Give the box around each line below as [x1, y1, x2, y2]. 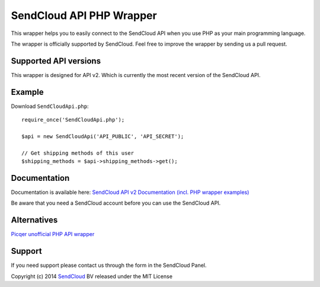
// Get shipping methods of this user [21, 149, 135, 157]
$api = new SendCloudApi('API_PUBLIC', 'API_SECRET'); [21, 133, 184, 139]
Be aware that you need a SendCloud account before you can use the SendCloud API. [11, 199, 221, 207]
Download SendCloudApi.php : [11, 103, 89, 110]
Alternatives [11, 215, 58, 225]
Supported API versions [11, 56, 101, 66]
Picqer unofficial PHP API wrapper [11, 231, 95, 238]
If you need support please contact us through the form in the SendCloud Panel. [11, 262, 207, 269]
